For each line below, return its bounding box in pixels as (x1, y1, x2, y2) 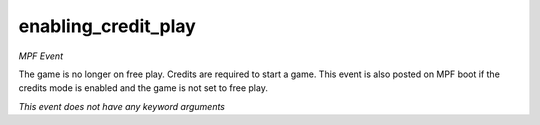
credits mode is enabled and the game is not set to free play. (18, 82, 269, 94)
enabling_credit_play (18, 15, 197, 37)
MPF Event (18, 50, 64, 62)
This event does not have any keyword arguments (18, 100, 225, 112)
